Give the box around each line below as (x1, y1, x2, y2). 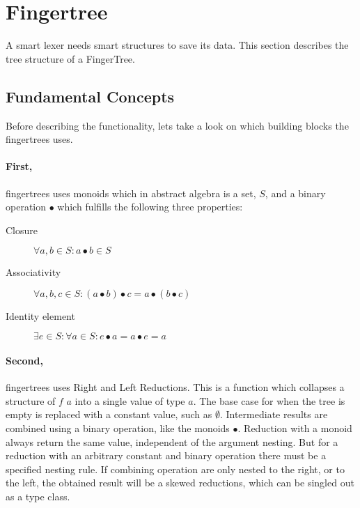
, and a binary (265, 185, 326, 200)
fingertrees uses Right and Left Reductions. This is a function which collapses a (6, 380, 345, 394)
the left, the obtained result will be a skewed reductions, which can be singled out (6, 475, 354, 490)
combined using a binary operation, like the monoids (6, 421, 230, 436)
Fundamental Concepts (6, 85, 175, 107)
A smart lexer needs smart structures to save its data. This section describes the (6, 38, 349, 52)
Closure (6, 222, 38, 237)
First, (6, 159, 33, 174)
